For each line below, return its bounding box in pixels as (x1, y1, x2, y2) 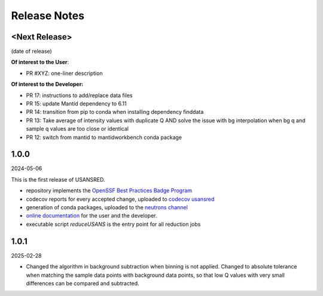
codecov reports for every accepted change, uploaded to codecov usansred (26, 195, 215, 203)
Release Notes (11, 9, 85, 22)
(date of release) (11, 48, 52, 55)
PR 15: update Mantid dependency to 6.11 (26, 100, 127, 107)
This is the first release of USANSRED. (11, 176, 105, 183)
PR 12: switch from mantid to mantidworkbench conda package (26, 134, 182, 141)
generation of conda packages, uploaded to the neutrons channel (26, 204, 188, 211)
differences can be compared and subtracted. (26, 279, 140, 287)
